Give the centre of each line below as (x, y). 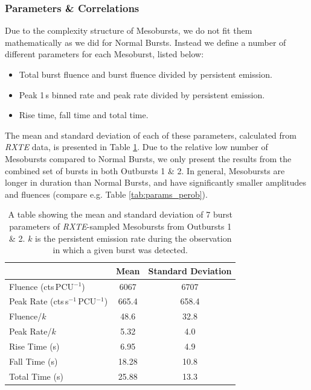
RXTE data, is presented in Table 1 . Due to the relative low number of (136, 147)
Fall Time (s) (34, 361)
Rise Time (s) (34, 346)
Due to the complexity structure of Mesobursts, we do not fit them (129, 30)
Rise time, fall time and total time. (84, 115)
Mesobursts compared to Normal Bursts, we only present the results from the (148, 158)
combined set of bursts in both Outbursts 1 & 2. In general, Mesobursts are (145, 170)
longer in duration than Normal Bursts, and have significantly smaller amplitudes (155, 182)
